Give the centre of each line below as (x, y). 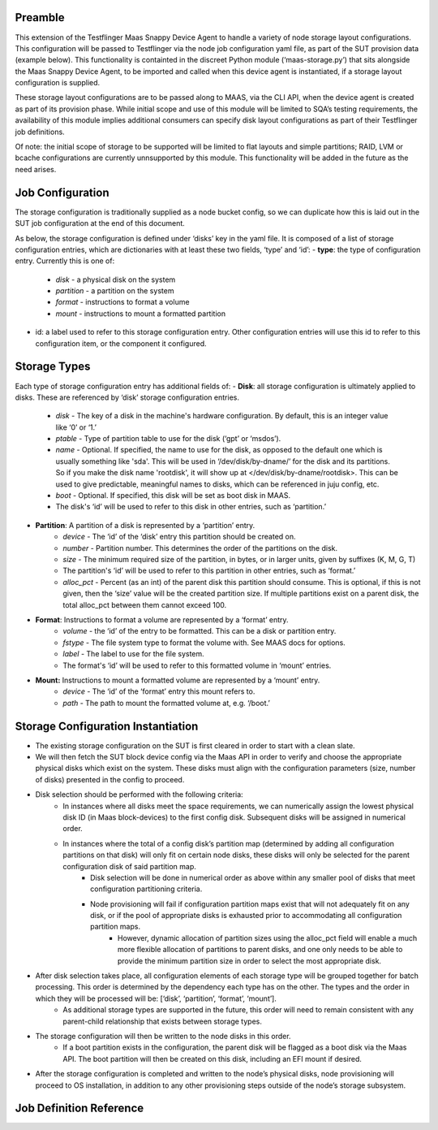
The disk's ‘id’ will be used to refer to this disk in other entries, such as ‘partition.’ (191, 507)
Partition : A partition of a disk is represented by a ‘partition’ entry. (145, 525)
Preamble (40, 17)
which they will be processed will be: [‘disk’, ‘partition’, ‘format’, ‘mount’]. (156, 998)
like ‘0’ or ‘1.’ (76, 427)
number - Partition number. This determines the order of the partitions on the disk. (200, 548)
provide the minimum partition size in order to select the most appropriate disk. (249, 961)
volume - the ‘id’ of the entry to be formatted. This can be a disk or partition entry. (200, 631)
